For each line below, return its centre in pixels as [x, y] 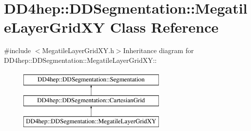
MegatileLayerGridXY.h [78, 50]
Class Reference [164, 27]
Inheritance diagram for [158, 50]
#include [18, 50]
